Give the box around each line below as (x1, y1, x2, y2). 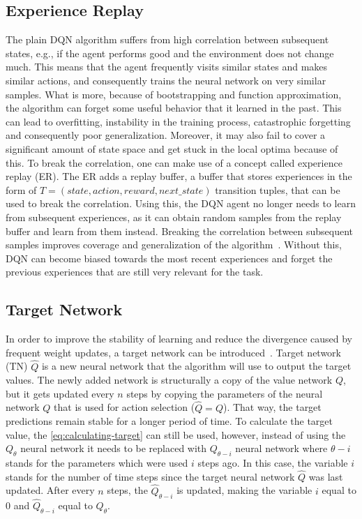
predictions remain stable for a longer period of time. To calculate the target (6, 414, 333, 428)
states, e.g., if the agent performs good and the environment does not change (6, 45, 334, 60)
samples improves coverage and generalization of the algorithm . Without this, (6, 237, 342, 252)
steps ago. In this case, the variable (197, 456, 348, 470)
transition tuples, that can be (215, 182, 340, 197)
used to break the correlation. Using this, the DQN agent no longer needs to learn (6, 196, 356, 211)
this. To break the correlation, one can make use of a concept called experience (6, 155, 342, 170)
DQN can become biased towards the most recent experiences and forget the (6, 250, 333, 265)
